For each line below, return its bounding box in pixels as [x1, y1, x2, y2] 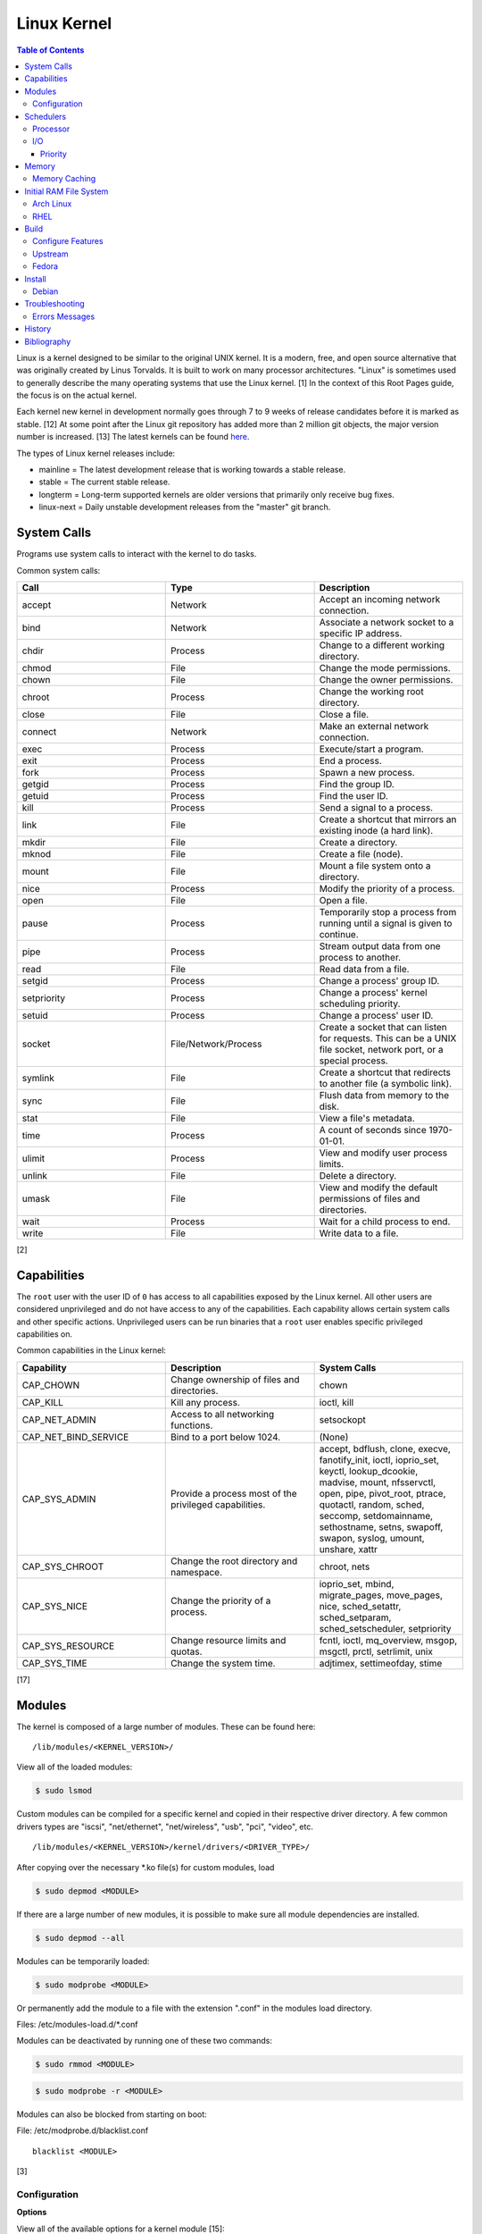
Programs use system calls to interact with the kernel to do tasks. [16, 549, 257, 559]
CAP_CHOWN [21, 1379, 80, 1391]
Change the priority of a [170, 1594, 271, 1607]
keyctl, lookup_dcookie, [319, 1465, 419, 1477]
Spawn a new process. [319, 766, 415, 778]
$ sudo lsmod [35, 1785, 93, 1796]
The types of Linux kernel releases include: [16, 448, 176, 458]
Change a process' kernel [319, 986, 428, 998]
